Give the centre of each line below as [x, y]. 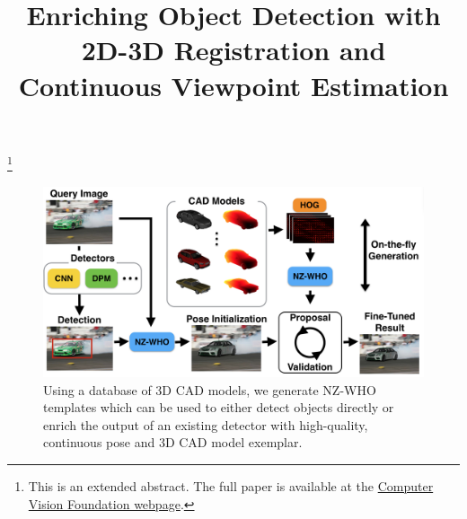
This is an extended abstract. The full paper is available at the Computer [231, 485]
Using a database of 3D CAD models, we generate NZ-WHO [210, 389]
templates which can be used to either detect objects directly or [219, 407]
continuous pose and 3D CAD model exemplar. [173, 442]
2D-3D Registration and [233, 50]
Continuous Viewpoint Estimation [233, 85]
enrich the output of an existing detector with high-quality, [206, 424]
